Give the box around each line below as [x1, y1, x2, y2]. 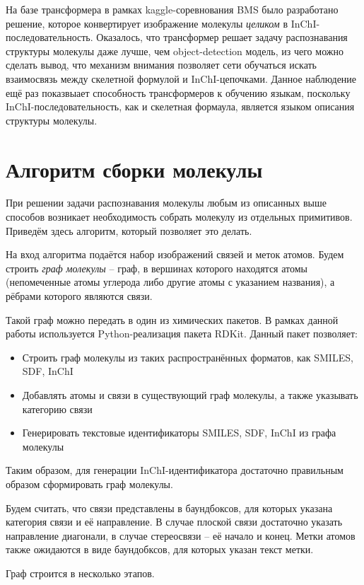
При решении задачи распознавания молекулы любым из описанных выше [6, 195, 327, 210]
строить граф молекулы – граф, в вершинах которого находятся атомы [6, 260, 307, 275]
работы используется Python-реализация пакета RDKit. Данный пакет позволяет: [6, 326, 358, 341]
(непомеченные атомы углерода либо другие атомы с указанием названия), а [6, 274, 335, 289]
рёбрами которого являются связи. [6, 289, 153, 303]
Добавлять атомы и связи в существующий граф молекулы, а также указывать [22, 388, 358, 402]
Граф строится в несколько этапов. [6, 565, 155, 580]
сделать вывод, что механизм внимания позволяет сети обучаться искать [6, 57, 317, 72]
